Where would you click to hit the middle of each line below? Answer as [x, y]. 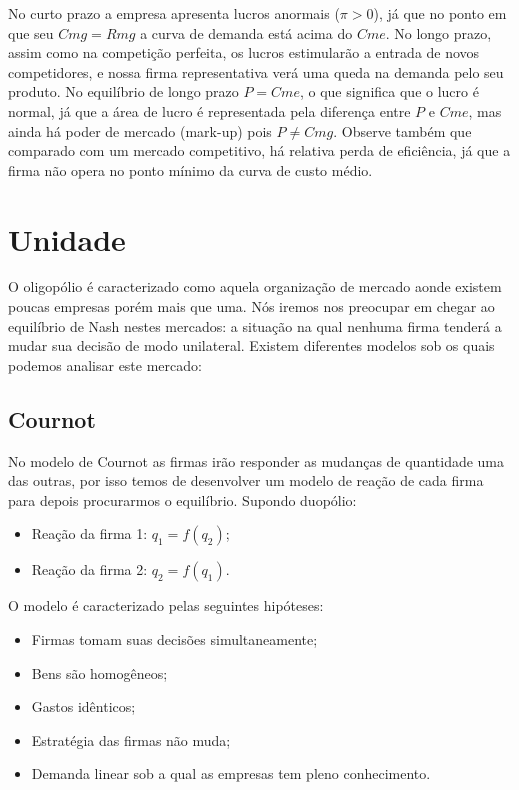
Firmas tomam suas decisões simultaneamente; [174, 639]
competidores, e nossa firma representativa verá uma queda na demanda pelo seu [256, 71]
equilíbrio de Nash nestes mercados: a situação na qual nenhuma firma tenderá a [255, 325]
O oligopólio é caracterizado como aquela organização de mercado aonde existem [255, 286]
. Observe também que [402, 130]
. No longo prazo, [438, 32]
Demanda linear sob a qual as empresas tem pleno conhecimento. [231, 773]
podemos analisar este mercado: [105, 364]
